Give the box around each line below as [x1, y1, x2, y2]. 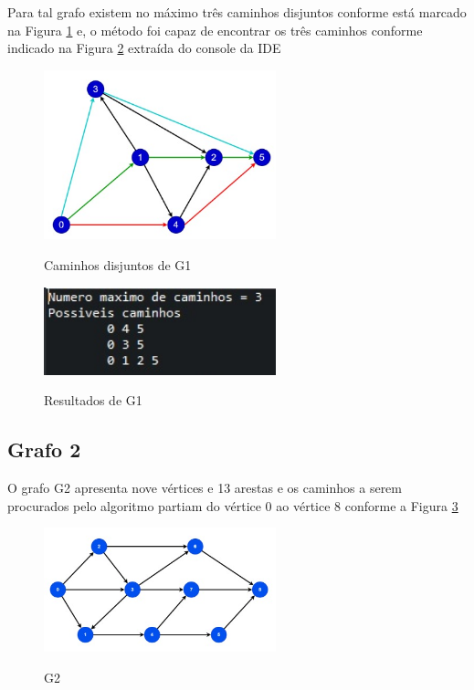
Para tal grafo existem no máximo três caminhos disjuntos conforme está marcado [7, 3, 467, 21]
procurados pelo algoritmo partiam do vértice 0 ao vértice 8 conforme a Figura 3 [7, 496, 458, 515]
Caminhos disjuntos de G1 [44, 255, 192, 274]
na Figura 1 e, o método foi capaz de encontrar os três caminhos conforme [7, 20, 423, 39]
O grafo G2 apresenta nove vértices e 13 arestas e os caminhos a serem [7, 477, 402, 497]
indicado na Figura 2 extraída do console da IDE [7, 38, 281, 57]
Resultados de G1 [44, 391, 142, 410]
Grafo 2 [7, 435, 81, 464]
